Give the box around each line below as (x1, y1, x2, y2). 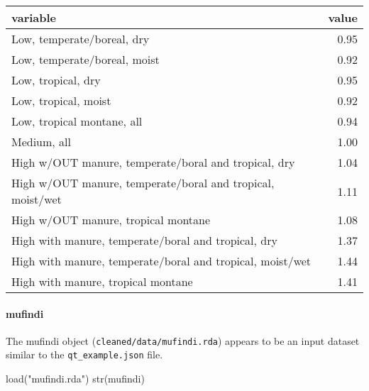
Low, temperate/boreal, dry (11, 31, 150, 47)
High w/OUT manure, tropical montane (11, 211, 211, 228)
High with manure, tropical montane (11, 273, 193, 290)
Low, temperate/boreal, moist (11, 51, 160, 67)
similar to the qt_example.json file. (6, 347, 163, 362)
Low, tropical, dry (11, 72, 101, 88)
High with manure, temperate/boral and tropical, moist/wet (11, 253, 312, 269)
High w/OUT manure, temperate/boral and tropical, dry (11, 154, 295, 170)
